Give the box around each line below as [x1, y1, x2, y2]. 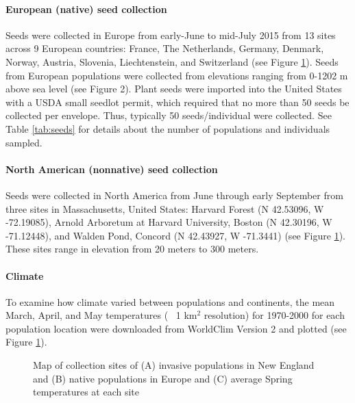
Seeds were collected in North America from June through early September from [5, 187, 343, 202]
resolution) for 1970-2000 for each [204, 308, 345, 322]
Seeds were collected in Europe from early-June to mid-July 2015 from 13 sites [5, 27, 336, 42]
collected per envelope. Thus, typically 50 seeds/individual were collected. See [5, 108, 332, 122]
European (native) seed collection [5, 1, 167, 16]
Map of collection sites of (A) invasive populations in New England [33, 358, 315, 372]
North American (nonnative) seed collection [5, 161, 218, 176]
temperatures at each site [33, 385, 139, 399]
